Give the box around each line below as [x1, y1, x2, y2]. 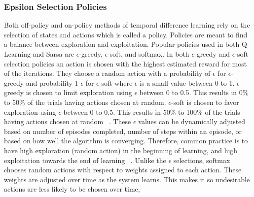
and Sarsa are [33, 49, 74, 59]
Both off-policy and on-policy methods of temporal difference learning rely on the [4, 20, 250, 30]
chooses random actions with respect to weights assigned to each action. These [4, 164, 242, 175]
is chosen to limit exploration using [26, 87, 132, 98]
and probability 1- [26, 77, 81, 88]
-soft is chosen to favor [171, 97, 239, 107]
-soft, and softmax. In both [108, 49, 189, 59]
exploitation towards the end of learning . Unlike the [4, 155, 166, 165]
